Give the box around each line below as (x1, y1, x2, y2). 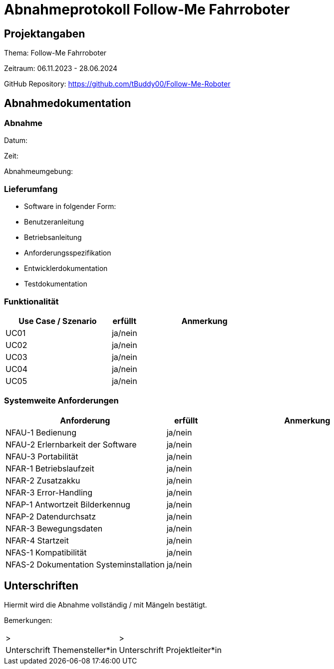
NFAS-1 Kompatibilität (5, 547, 87, 557)
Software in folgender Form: (24, 202, 116, 211)
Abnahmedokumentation (4, 96, 131, 109)
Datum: (4, 136, 28, 145)
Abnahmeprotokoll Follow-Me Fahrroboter (4, 1, 290, 18)
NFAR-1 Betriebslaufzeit (5, 463, 94, 473)
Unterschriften (4, 579, 79, 592)
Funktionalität (4, 296, 59, 306)
